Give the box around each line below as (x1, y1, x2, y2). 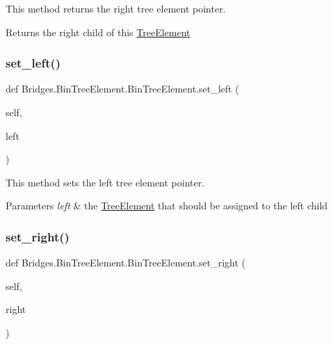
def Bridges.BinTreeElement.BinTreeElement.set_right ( (6, 255, 246, 270)
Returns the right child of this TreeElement (6, 24, 190, 39)
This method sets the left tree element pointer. (6, 175, 205, 189)
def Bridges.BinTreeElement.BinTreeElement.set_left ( (6, 81, 239, 96)
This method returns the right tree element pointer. (6, 1, 226, 15)
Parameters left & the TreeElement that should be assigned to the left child (6, 198, 328, 213)
